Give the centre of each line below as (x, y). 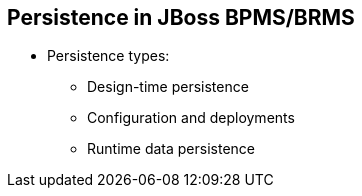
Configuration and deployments (191, 118)
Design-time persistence (168, 87)
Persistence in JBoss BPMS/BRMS (181, 17)
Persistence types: (108, 56)
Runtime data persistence (171, 149)
